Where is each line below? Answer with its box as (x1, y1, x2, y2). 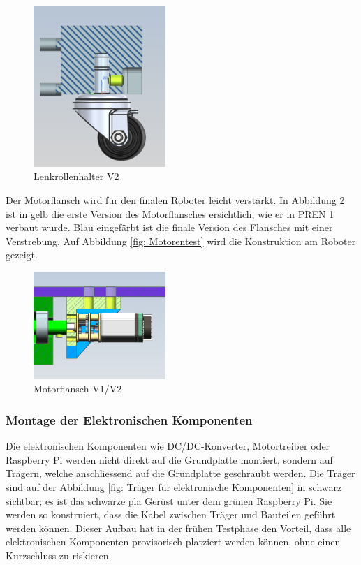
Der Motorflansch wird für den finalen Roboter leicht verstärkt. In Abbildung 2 (6, 193, 345, 207)
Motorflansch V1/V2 (34, 381, 122, 396)
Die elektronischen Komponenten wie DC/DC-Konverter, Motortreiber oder (6, 439, 330, 453)
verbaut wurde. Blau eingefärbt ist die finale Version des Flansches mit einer (6, 220, 333, 235)
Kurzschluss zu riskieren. (6, 548, 112, 562)
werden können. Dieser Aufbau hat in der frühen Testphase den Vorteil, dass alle (6, 520, 351, 535)
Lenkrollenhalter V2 (34, 169, 119, 184)
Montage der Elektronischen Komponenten (6, 411, 253, 428)
